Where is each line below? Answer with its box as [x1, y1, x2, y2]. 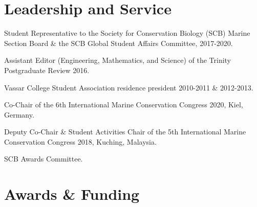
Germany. [4, 109, 34, 120]
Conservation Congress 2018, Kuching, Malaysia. [4, 136, 157, 147]
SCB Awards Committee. [4, 153, 83, 164]
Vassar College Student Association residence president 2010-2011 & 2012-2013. [4, 82, 253, 93]
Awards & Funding [4, 183, 140, 204]
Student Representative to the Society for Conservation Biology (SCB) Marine [4, 28, 250, 38]
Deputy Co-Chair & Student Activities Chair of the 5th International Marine [4, 126, 246, 137]
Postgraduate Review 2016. [4, 64, 90, 75]
